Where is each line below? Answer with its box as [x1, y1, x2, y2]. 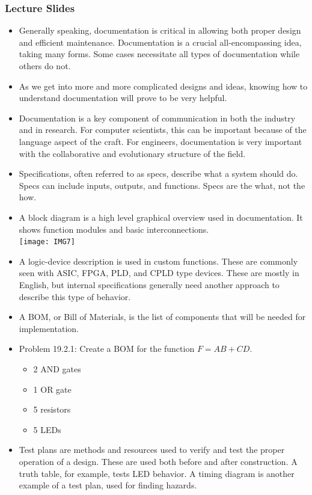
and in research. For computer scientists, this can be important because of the [19, 123, 307, 136]
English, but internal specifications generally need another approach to [19, 278, 280, 291]
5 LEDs [33, 423, 61, 435]
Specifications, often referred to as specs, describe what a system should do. [19, 167, 298, 180]
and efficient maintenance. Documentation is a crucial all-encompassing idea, [19, 35, 302, 48]
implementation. [19, 322, 79, 334]
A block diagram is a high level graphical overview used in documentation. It [19, 211, 303, 223]
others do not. [19, 60, 71, 72]
